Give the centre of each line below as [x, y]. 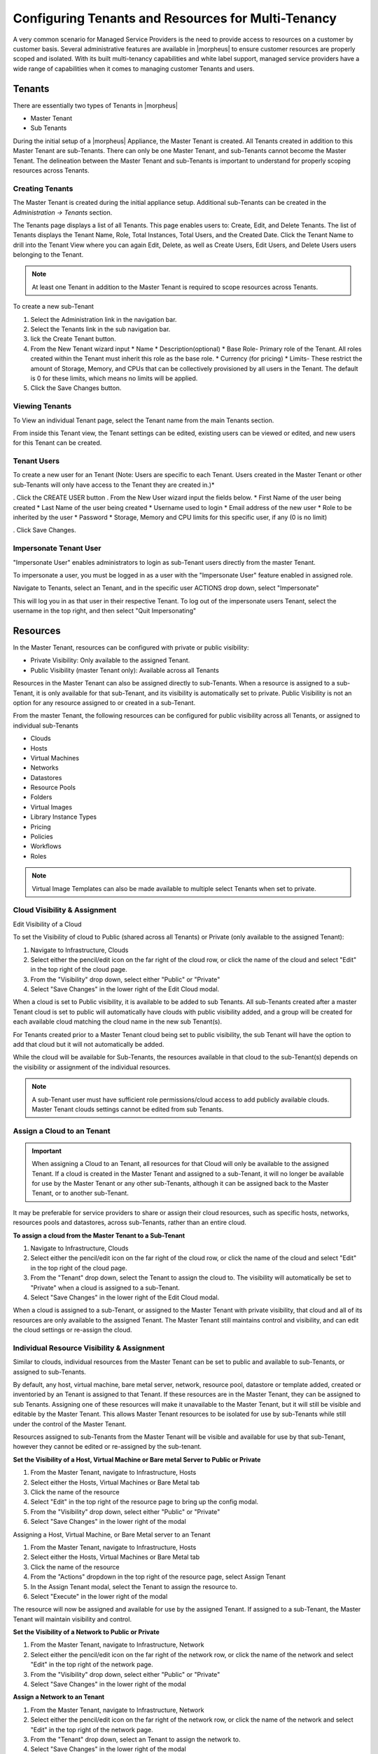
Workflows [46, 846]
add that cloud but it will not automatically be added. [89, 1045]
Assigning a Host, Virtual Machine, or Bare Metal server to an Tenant [112, 1534]
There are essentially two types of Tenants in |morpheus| [96, 105]
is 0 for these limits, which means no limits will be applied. [114, 378]
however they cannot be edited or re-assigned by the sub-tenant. [107, 1447]
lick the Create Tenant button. [73, 339]
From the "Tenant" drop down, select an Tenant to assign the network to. [135, 1739]
